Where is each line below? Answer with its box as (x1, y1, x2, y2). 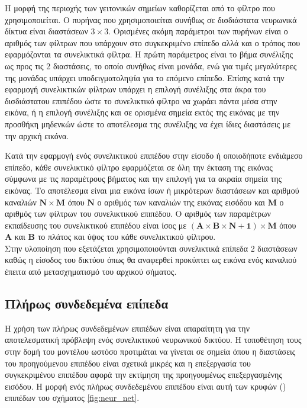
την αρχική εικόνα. (5, 129, 69, 142)
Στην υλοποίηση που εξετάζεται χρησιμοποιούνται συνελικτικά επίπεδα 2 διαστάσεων (5, 242, 298, 254)
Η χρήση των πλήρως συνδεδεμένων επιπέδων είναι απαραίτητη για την (5, 322, 250, 334)
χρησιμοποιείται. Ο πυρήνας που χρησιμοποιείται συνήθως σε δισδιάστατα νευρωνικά (5, 13, 297, 25)
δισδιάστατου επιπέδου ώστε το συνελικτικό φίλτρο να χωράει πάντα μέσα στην (5, 94, 277, 107)
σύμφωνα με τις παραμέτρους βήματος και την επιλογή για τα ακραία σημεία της (5, 172, 282, 185)
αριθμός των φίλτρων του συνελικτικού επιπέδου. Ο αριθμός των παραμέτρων (5, 207, 271, 220)
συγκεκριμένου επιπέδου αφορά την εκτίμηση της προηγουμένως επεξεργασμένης (5, 368, 282, 381)
